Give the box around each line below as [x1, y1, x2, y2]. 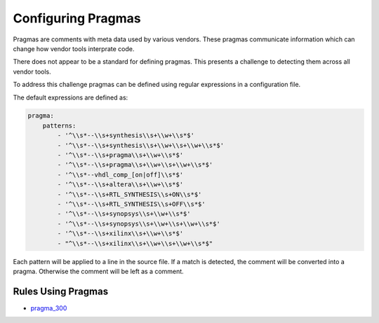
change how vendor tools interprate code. [13, 44, 135, 53]
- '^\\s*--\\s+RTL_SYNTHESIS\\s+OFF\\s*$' [57, 200, 206, 208]
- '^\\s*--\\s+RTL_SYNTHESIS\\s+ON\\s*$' [57, 190, 202, 198]
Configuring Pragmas [13, 11, 141, 26]
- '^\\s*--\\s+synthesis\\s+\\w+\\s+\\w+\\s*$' [57, 141, 225, 149]
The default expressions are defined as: [13, 93, 128, 102]
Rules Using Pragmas [13, 285, 109, 297]
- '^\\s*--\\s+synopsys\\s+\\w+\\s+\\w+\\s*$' [57, 219, 220, 228]
